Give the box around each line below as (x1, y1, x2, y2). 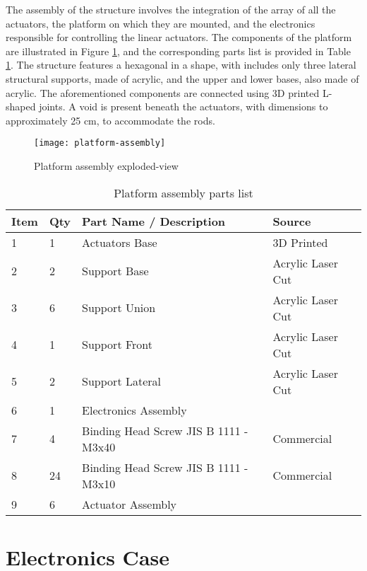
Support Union (82, 299, 156, 316)
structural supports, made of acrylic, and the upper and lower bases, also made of (6, 71, 359, 86)
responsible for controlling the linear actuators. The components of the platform (6, 30, 352, 45)
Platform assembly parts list (114, 184, 253, 201)
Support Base (82, 263, 149, 279)
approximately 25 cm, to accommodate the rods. (6, 113, 215, 127)
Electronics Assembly (82, 401, 187, 418)
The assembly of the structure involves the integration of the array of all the (6, 2, 336, 16)
